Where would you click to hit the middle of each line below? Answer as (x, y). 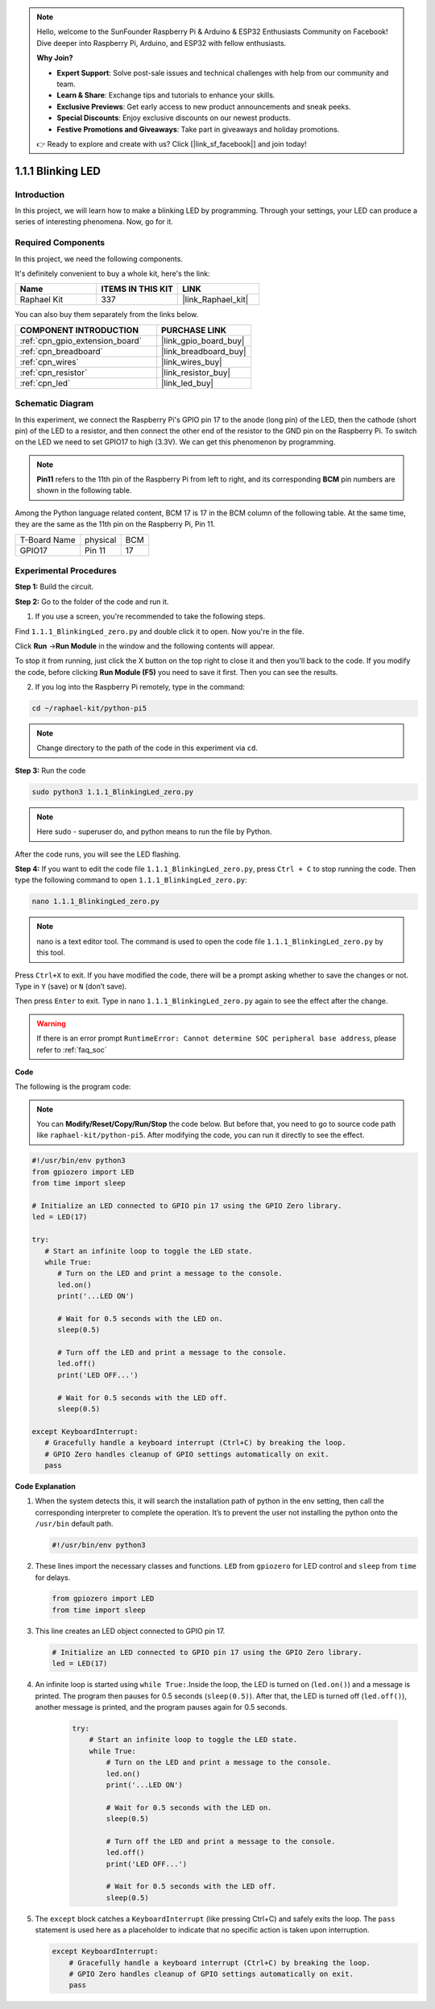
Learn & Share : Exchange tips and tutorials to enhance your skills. (166, 95)
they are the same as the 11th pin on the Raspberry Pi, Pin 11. (115, 524)
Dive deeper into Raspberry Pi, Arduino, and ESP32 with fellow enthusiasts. (162, 43)
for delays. (53, 1578)
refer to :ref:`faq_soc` (72, 1049)
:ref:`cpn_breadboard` (62, 351)
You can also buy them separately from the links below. (107, 315)
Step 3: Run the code (50, 770)
